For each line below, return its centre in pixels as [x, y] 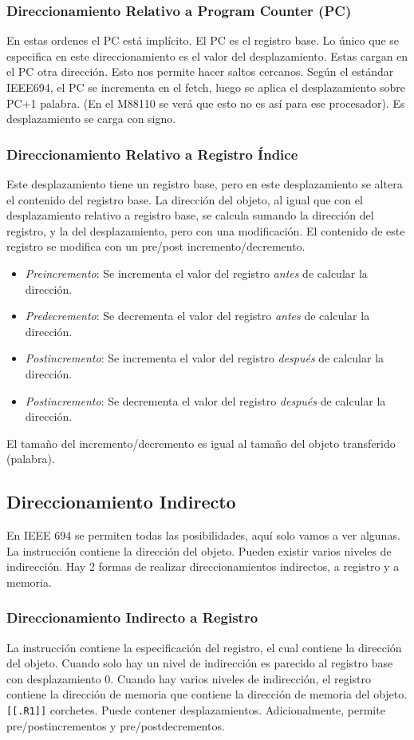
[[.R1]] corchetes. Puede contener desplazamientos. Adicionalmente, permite [196, 710]
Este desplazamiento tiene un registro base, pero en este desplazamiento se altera [205, 184]
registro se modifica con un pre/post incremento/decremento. [156, 246]
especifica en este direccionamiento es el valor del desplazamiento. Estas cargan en [207, 55]
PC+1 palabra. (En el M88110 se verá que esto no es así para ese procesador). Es [206, 103]
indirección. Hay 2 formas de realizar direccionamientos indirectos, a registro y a [203, 566]
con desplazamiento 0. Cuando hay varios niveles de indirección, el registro [189, 678]
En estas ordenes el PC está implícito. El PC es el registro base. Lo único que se [203, 40]
